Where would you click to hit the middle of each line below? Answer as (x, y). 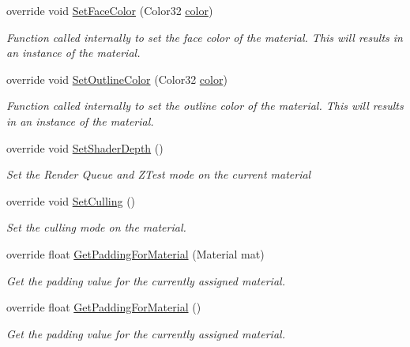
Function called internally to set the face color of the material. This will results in (205, 37)
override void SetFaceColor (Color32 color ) (110, 10)
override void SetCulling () (71, 200)
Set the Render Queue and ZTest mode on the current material (159, 174)
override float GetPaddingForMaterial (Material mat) (135, 253)
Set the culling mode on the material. (96, 227)
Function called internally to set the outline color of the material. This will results (205, 106)
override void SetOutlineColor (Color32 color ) (117, 79)
